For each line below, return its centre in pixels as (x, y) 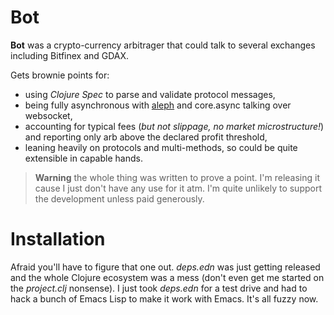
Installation (58, 239)
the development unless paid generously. (119, 198)
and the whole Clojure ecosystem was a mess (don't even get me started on (167, 277)
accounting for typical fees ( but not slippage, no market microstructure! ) (174, 126)
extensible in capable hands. (83, 158)
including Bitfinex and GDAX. (70, 55)
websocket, (48, 115)
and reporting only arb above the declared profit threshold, (146, 137)
